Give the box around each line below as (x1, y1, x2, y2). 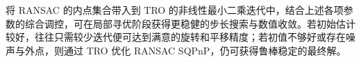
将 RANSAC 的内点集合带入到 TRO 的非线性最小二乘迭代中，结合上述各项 (6, 3, 344, 17)
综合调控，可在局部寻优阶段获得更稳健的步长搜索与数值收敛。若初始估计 (24, 16, 355, 30)
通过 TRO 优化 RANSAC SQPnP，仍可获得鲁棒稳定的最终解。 (63, 43, 346, 57)
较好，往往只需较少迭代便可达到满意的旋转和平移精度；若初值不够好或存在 (6, 30, 346, 44)
